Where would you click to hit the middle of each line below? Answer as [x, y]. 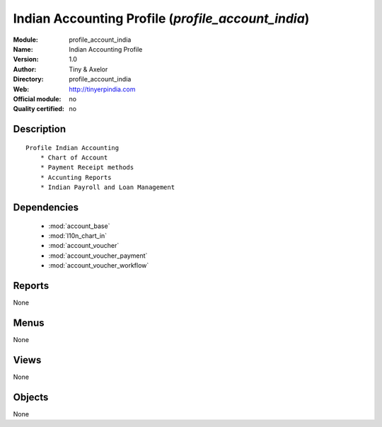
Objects [31, 397]
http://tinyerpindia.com [102, 89]
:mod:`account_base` [79, 226]
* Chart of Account [74, 158]
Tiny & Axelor [88, 69]
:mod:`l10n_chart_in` [78, 236]
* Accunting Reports [76, 177]
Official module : [37, 98]
